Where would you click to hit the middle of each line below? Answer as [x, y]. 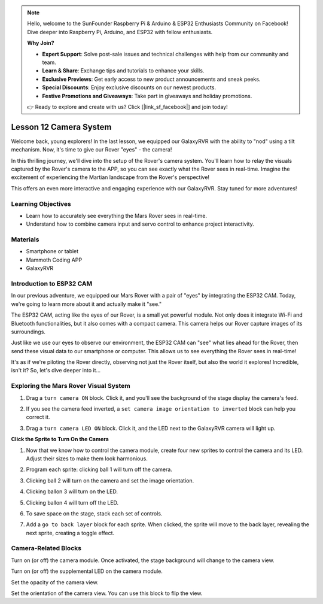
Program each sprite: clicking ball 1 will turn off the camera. [99, 469]
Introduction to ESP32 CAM [52, 283]
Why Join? [41, 43]
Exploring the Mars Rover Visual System [71, 386]
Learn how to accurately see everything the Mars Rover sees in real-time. [117, 216]
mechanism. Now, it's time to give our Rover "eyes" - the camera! [92, 150]
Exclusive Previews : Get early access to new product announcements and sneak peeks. [151, 79]
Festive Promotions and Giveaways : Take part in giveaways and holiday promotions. [147, 96]
